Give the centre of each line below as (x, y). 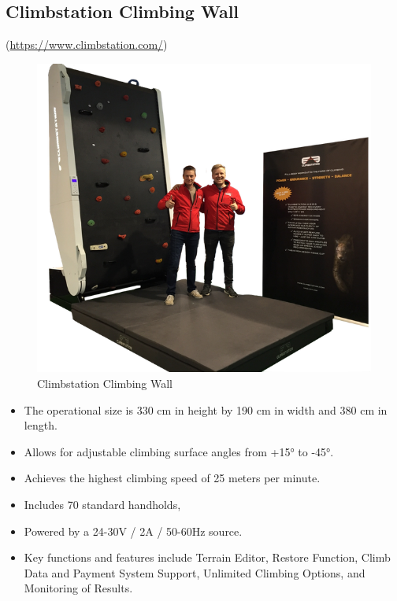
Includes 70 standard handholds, (102, 505)
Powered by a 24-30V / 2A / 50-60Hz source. (133, 531)
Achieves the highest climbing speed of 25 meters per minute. (172, 478)
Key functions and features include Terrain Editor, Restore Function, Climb (207, 557)
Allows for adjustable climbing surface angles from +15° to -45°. (179, 451)
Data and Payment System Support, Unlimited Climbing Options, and (195, 572)
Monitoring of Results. (78, 588)
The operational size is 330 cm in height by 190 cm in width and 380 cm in (206, 409)
